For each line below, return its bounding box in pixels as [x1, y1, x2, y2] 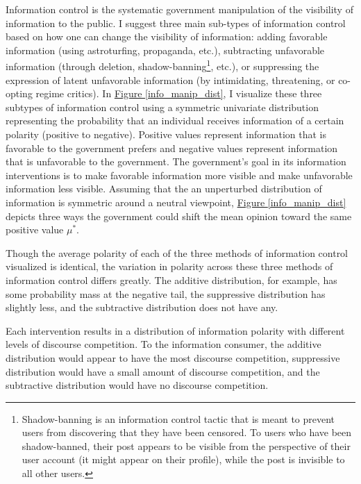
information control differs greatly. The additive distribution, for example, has [6, 272, 337, 287]
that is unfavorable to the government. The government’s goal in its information [6, 154, 346, 169]
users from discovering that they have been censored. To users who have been [22, 425, 352, 440]
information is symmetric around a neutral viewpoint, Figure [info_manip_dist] [6, 194, 346, 209]
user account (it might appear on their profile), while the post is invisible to [22, 452, 345, 467]
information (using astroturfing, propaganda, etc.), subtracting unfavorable [6, 42, 325, 57]
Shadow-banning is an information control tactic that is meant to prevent [22, 411, 335, 426]
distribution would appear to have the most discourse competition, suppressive [6, 350, 340, 365]
